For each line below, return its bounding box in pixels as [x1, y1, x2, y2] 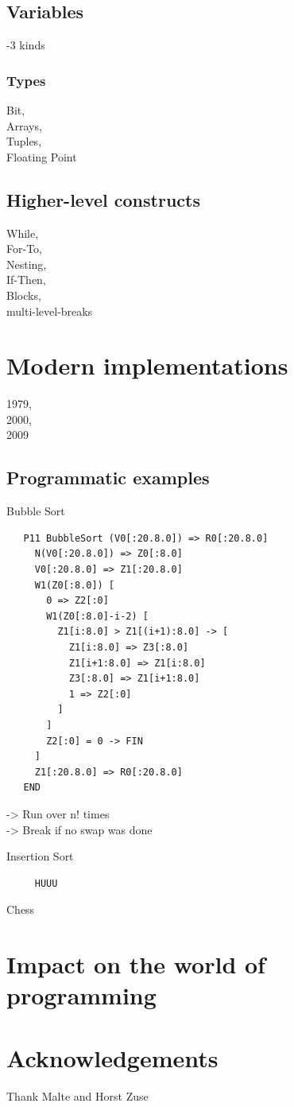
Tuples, [6, 133, 42, 150]
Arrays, [6, 117, 42, 134]
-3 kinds [6, 37, 45, 53]
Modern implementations [6, 349, 288, 382]
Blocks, [6, 286, 41, 303]
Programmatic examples [6, 465, 210, 490]
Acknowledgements [6, 1041, 219, 1074]
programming [6, 979, 157, 1012]
